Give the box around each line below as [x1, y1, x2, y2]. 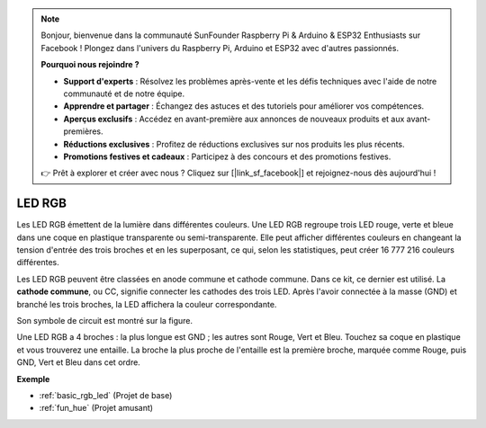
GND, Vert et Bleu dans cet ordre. [16, 357, 141, 368]
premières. [63, 126, 103, 137]
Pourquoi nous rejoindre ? [40, 59, 139, 70]
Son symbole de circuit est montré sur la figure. [16, 315, 193, 325]
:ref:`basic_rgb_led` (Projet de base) [39, 389, 173, 400]
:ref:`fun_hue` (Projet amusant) [39, 403, 153, 414]
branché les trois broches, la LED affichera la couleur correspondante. [16, 299, 277, 309]
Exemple [16, 373, 50, 384]
